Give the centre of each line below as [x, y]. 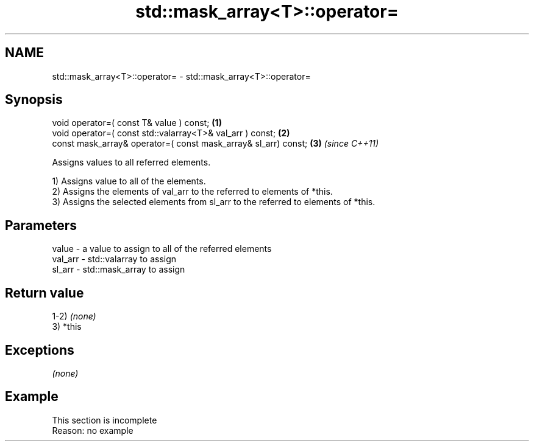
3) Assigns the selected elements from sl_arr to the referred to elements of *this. [214, 202]
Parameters [41, 225]
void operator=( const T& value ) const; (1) [137, 123]
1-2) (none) [74, 316]
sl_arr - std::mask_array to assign [119, 270]
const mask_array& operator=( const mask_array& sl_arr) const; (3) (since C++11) [215, 144]
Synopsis [34, 100]
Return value [44, 293]
